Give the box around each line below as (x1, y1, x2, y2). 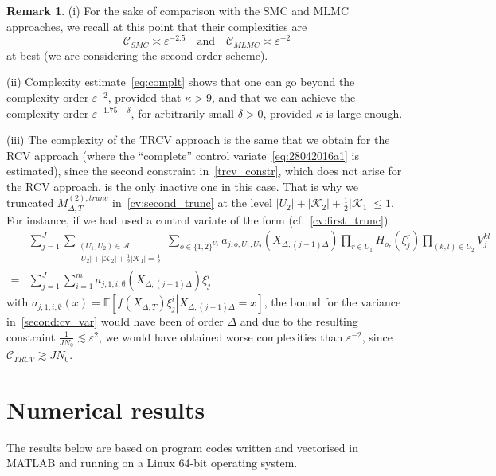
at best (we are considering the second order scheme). (6, 46, 268, 63)
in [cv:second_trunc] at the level (112, 194, 272, 211)
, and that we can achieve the (211, 88, 356, 105)
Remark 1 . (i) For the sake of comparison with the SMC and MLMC (6, 2, 349, 18)
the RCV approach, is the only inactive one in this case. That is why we (6, 178, 358, 194)
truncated (6, 194, 54, 211)
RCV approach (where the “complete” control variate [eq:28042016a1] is (6, 146, 359, 163)
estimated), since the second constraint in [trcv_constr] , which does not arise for (6, 162, 402, 179)
